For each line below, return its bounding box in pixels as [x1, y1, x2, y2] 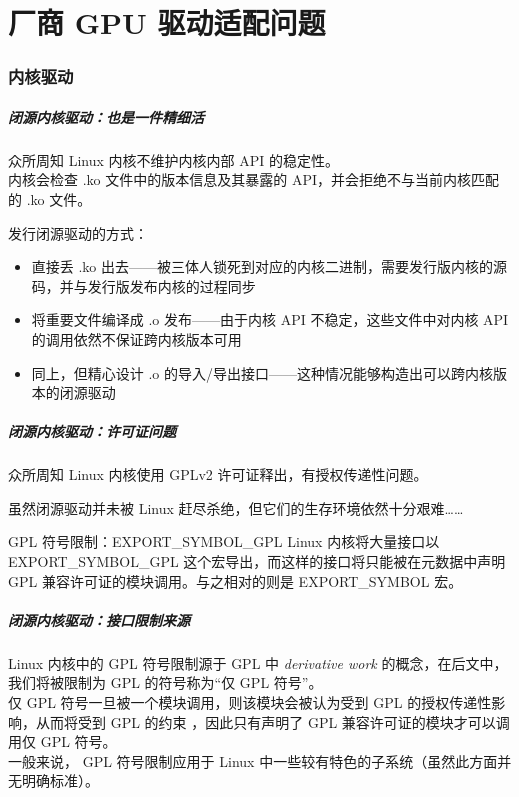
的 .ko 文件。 [8, 188, 92, 209]
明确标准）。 [21, 770, 99, 791]
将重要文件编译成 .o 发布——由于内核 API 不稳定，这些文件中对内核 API [31, 309, 509, 330]
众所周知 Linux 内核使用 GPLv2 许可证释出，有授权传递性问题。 [8, 464, 428, 485]
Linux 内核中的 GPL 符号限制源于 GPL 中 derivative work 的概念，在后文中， [8, 652, 508, 673]
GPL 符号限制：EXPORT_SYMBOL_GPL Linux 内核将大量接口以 [8, 531, 440, 552]
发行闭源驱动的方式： [8, 222, 148, 243]
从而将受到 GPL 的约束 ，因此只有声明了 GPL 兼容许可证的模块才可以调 [35, 711, 510, 732]
